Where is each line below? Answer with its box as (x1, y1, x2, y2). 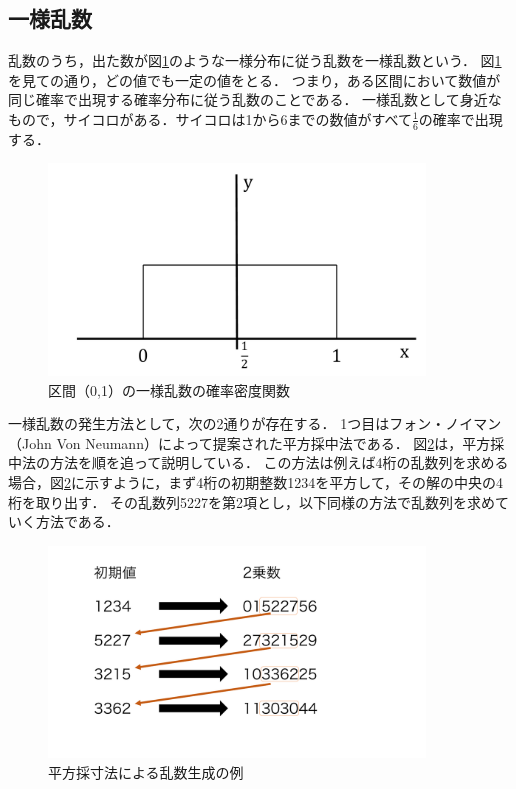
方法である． (35, 511, 120, 532)
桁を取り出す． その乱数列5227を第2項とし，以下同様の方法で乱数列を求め (8, 491, 496, 512)
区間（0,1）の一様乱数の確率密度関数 (48, 379, 290, 400)
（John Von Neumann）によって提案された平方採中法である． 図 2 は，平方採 (8, 432, 505, 453)
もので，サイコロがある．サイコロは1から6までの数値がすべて (8, 108, 412, 129)
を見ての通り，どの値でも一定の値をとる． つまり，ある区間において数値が (8, 69, 501, 90)
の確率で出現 (418, 108, 503, 129)
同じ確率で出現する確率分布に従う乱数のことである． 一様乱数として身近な (8, 89, 502, 110)
